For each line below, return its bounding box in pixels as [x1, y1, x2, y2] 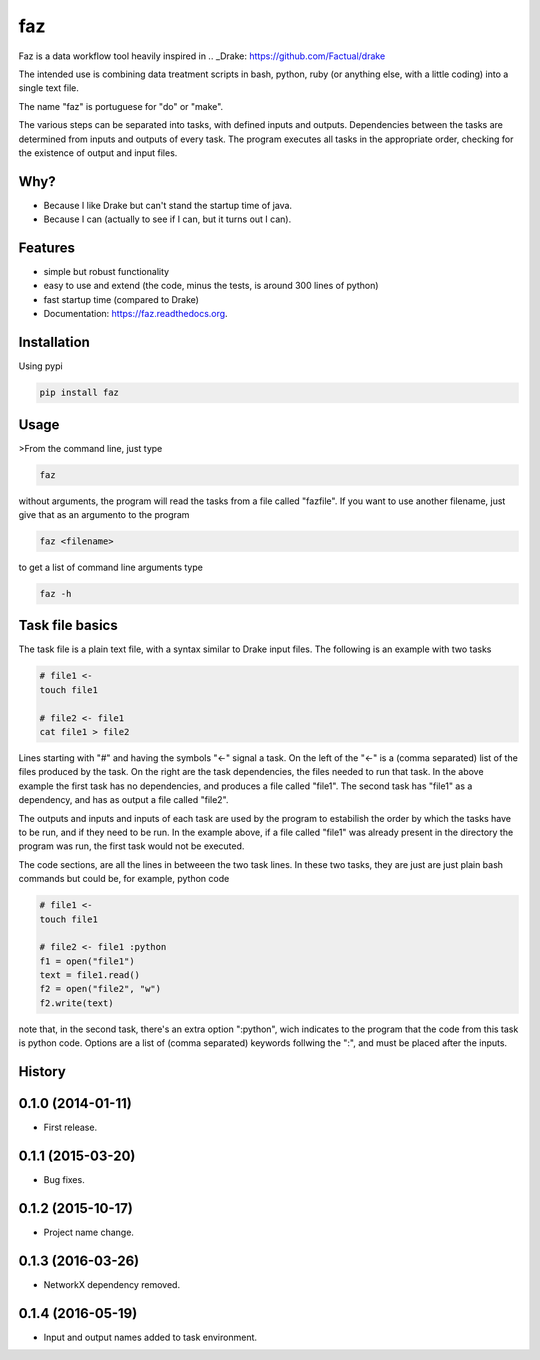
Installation [18, 334, 90, 351]
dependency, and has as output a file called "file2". [18, 794, 229, 806]
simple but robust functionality [43, 266, 170, 278]
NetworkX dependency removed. [43, 1278, 180, 1290]
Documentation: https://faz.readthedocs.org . [43, 308, 229, 320]
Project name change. [43, 1226, 135, 1238]
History [18, 1063, 67, 1080]
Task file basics [18, 617, 119, 634]
